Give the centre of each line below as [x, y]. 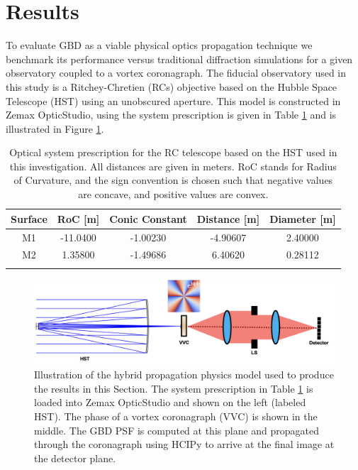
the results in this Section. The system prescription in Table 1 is [174, 388]
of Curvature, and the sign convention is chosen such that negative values [173, 180]
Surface [29, 218]
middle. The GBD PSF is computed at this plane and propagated [177, 430]
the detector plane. [75, 458]
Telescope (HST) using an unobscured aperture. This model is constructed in [173, 100]
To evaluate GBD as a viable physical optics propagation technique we [159, 45]
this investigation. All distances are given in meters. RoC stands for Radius [173, 166]
